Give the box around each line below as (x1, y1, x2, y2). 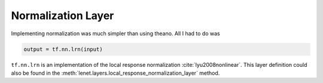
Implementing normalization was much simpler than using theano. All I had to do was (11, 30, 221, 37)
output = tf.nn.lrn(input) (23, 45, 103, 53)
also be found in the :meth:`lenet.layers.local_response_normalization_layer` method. (11, 69, 220, 76)
